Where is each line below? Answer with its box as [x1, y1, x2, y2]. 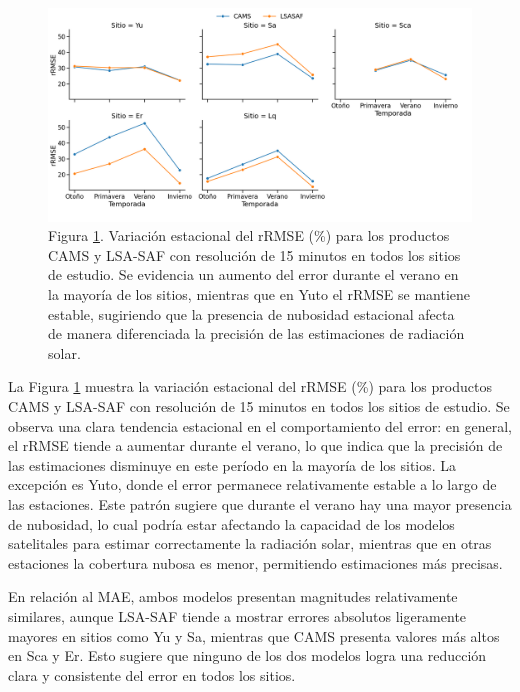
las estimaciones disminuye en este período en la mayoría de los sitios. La [8, 454, 457, 475]
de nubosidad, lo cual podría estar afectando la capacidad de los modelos [8, 513, 455, 534]
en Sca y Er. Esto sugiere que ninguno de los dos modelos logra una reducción [8, 645, 487, 666]
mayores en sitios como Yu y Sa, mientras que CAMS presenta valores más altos [8, 625, 500, 646]
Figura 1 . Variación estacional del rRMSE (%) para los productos [48, 225, 450, 246]
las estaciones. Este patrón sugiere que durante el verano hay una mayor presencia [8, 493, 512, 514]
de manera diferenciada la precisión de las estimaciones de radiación [48, 323, 465, 344]
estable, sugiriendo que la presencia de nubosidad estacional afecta [48, 303, 455, 324]
